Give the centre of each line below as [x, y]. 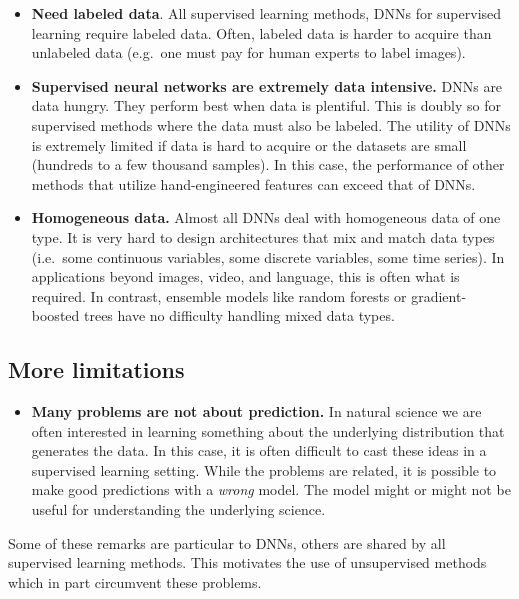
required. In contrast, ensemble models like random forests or [219, 295]
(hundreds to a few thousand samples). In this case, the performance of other [268, 164]
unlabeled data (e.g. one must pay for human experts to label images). [248, 52]
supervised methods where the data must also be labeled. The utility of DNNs [271, 124]
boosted [55, 315]
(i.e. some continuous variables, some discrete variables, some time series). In [268, 256]
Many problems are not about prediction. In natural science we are [256, 411]
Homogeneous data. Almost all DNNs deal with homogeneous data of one [266, 217]
